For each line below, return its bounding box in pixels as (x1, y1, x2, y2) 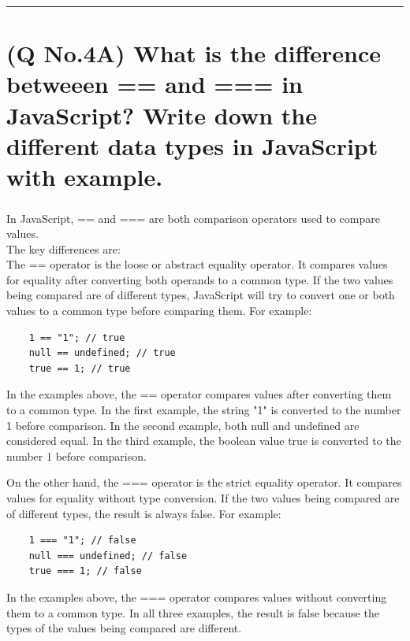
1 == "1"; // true (28, 332, 125, 343)
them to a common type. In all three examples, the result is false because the (6, 604, 379, 621)
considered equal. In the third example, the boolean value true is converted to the (6, 432, 401, 449)
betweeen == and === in (6, 68, 304, 100)
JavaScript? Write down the (6, 98, 317, 131)
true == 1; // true (28, 362, 131, 374)
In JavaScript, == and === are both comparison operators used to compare (6, 209, 380, 226)
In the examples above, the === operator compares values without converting (6, 588, 387, 605)
